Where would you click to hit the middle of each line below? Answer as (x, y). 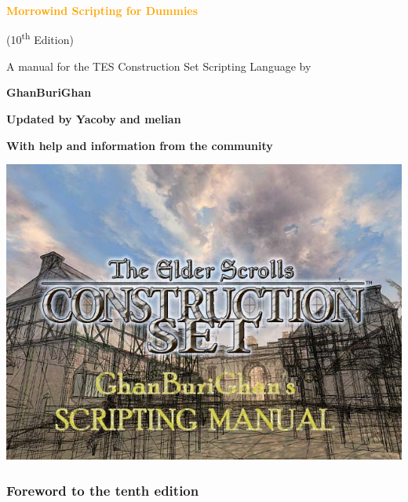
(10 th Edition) (40, 38)
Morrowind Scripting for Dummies (102, 10)
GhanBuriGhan (49, 92)
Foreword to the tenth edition (103, 490)
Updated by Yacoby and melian (94, 119)
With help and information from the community (140, 145)
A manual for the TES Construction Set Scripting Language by (159, 66)
